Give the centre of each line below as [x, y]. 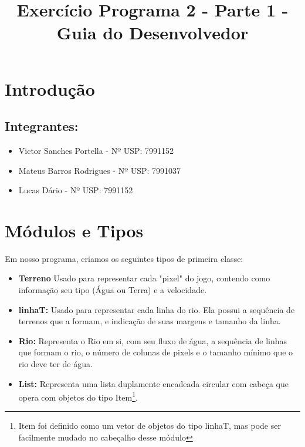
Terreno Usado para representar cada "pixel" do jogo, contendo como [144, 278]
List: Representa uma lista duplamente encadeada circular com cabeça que [154, 383]
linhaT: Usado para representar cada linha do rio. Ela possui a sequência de [157, 309]
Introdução [50, 88]
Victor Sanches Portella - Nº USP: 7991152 [96, 150]
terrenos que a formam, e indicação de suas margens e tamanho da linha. [150, 321]
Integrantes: [42, 126]
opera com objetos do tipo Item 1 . [78, 396]
